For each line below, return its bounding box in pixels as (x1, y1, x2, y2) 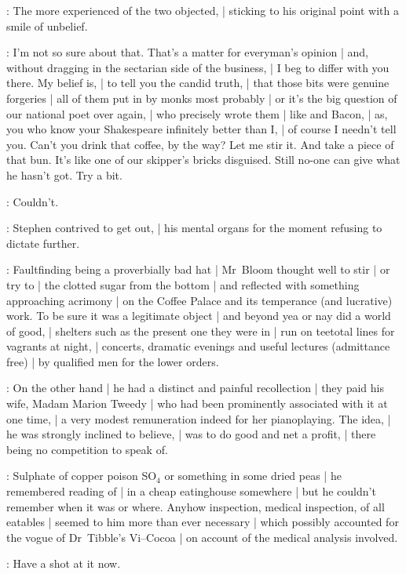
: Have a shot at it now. (6, 555, 121, 572)
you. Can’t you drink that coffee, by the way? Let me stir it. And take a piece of (6, 136, 394, 152)
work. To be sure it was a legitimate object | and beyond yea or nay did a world (6, 307, 391, 324)
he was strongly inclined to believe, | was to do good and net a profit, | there (6, 426, 376, 442)
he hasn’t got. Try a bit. (6, 166, 123, 183)
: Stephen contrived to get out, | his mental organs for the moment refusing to (6, 220, 382, 236)
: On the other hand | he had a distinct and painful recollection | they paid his (6, 380, 384, 396)
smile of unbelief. (6, 17, 88, 34)
